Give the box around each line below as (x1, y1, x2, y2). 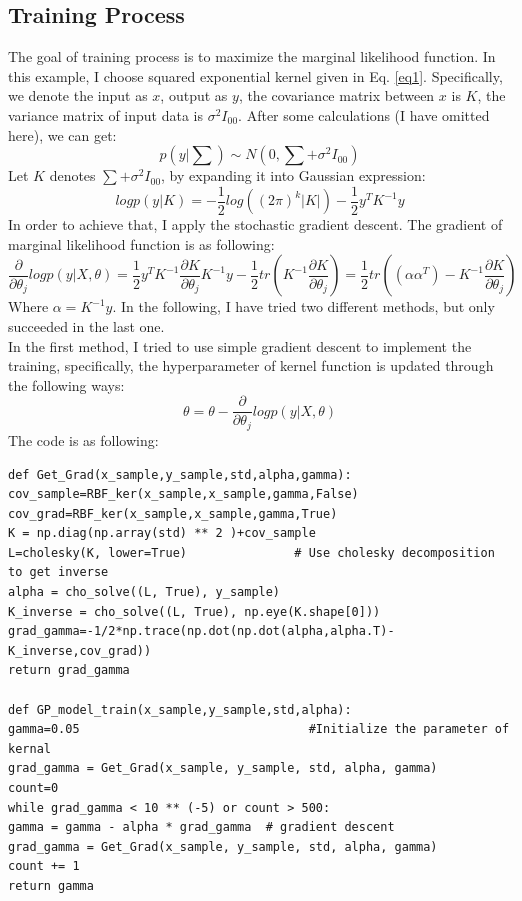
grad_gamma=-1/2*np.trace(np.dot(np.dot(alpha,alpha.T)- (8, 624, 395, 639)
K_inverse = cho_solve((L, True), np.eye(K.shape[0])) (8, 604, 381, 619)
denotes (49, 165, 96, 186)
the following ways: (8, 374, 125, 395)
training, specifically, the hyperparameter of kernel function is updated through (8, 355, 494, 376)
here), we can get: (8, 124, 117, 145)
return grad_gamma (8, 663, 130, 678)
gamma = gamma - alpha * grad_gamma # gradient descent (8, 820, 395, 835)
